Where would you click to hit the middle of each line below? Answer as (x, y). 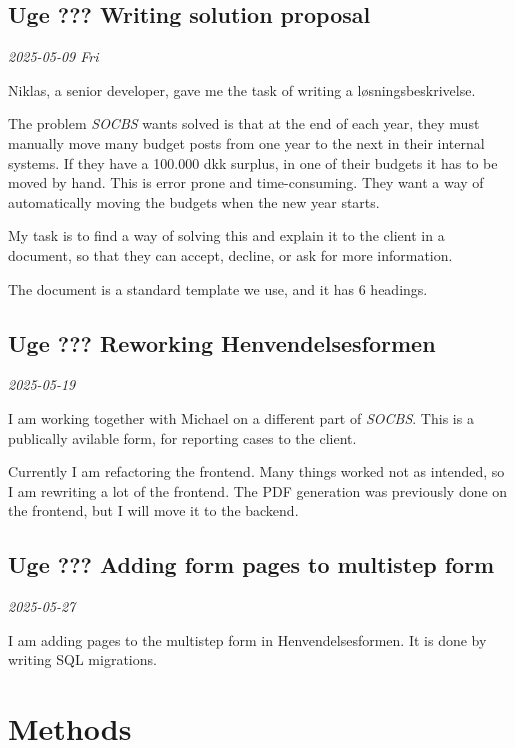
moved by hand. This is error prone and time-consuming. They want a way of (246, 182)
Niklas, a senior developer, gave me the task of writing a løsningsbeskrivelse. (242, 89)
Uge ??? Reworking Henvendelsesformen (222, 342)
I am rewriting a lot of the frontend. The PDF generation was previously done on (258, 490)
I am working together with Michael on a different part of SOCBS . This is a (241, 417)
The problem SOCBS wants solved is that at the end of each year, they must (244, 123)
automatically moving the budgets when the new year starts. (194, 201)
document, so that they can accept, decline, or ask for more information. (230, 254)
